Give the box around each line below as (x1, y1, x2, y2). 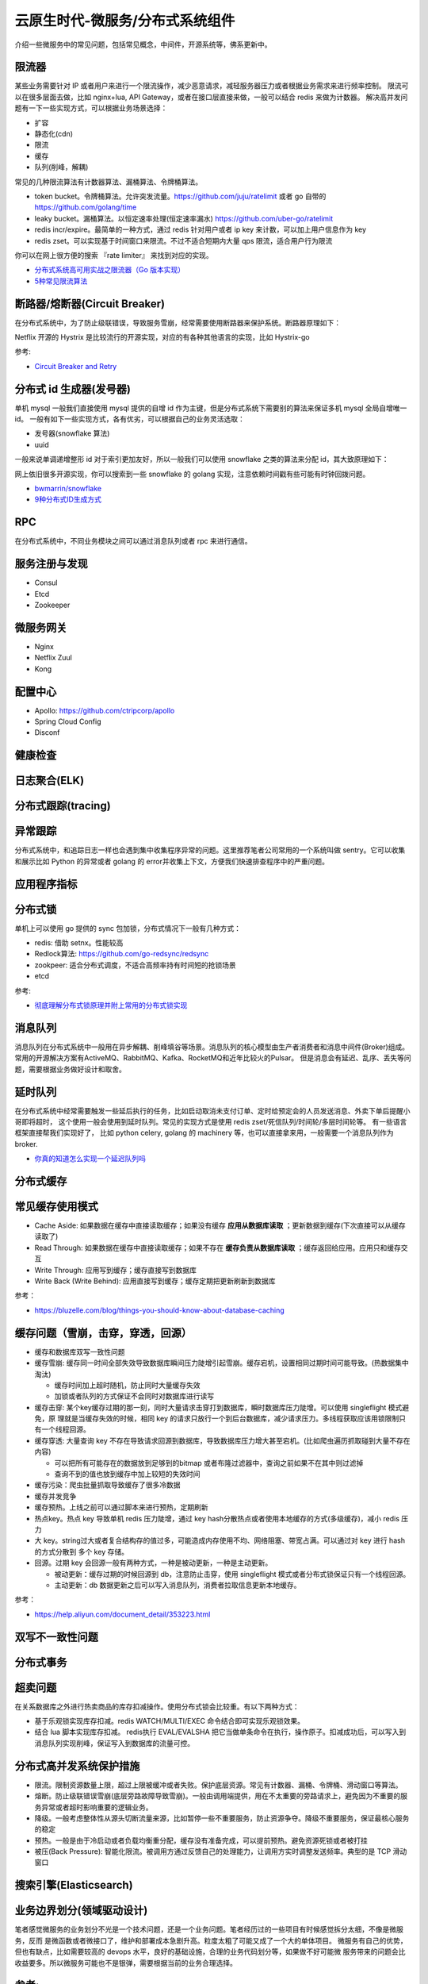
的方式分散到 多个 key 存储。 (34, 1547, 128, 1556)
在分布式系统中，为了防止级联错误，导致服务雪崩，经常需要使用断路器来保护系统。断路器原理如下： (14, 317, 341, 327)
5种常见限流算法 (34, 276, 88, 286)
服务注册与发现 (14, 557, 88, 571)
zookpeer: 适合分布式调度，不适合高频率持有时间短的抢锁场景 (34, 960, 237, 970)
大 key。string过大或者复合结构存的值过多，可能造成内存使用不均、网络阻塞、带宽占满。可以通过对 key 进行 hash (34, 1536, 406, 1545)
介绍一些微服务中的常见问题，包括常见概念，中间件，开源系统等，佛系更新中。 (14, 40, 272, 49)
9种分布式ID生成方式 (34, 494, 102, 504)
